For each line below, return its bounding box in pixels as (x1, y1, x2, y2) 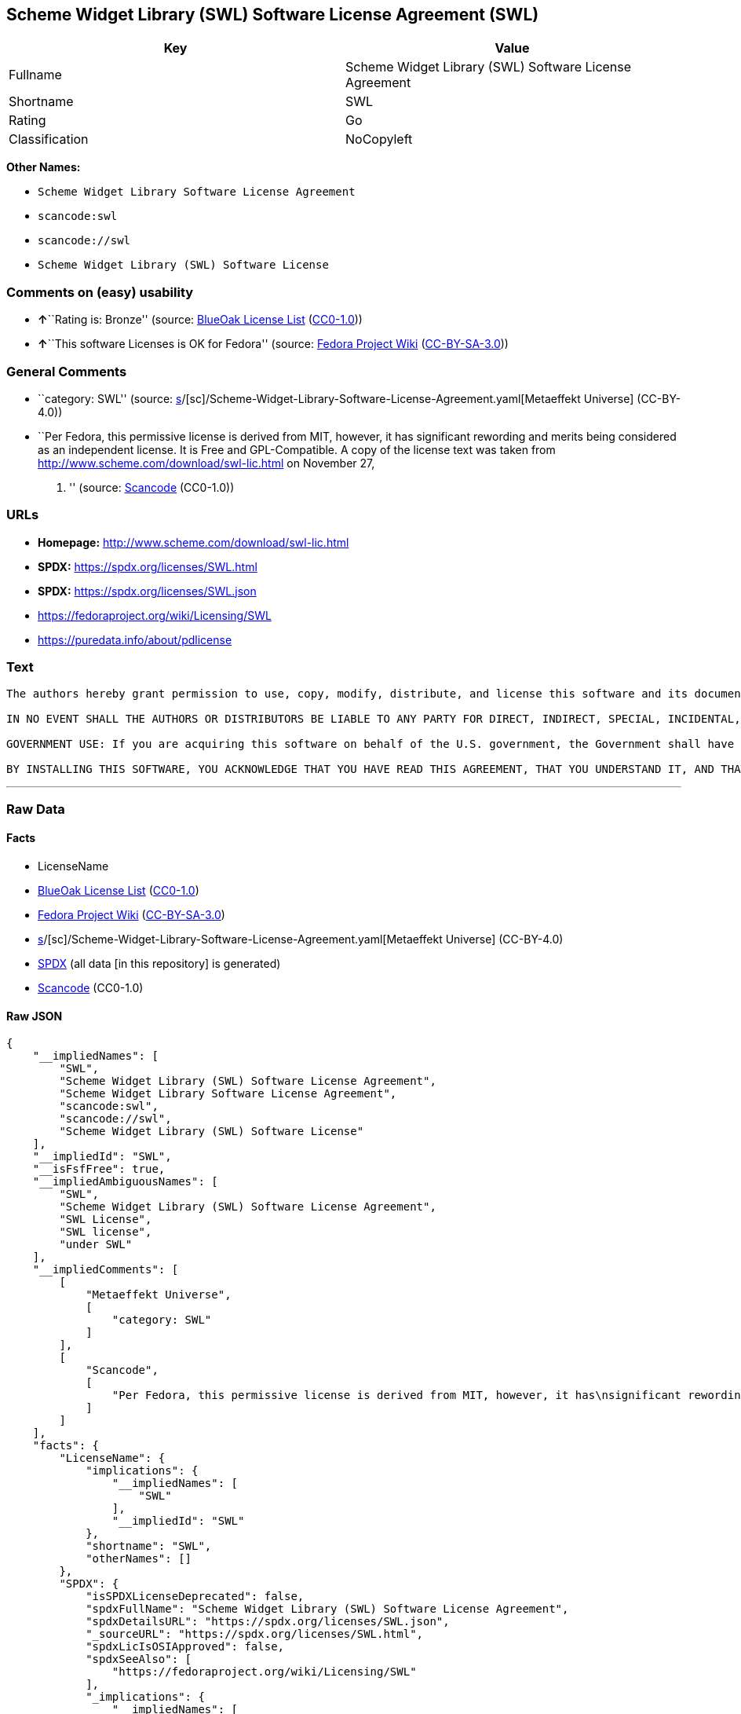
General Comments (6, 363, 127, 379)
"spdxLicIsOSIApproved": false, (86, 1640, 285, 1654)
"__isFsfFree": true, (32, 1163, 166, 1176)
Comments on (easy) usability (6, 284, 194, 300)
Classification (9, 131, 89, 148)
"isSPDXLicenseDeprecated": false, (86, 1590, 305, 1603)
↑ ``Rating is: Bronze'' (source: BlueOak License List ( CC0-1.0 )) (38, 313, 363, 327)
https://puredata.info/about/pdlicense (38, 632, 232, 646)
